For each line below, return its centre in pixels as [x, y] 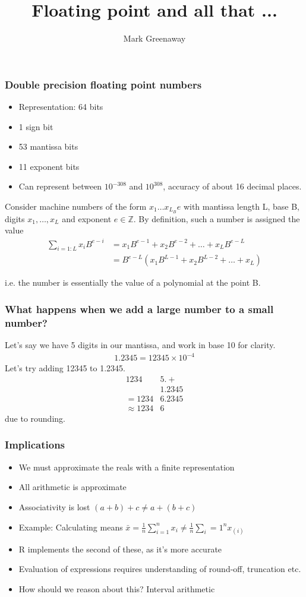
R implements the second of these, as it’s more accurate [120, 549]
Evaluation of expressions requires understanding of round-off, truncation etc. [160, 569]
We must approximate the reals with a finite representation [127, 467]
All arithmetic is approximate [72, 487]
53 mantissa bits [48, 146]
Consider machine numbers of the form [76, 206]
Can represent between [60, 186]
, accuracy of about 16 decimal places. [232, 186]
